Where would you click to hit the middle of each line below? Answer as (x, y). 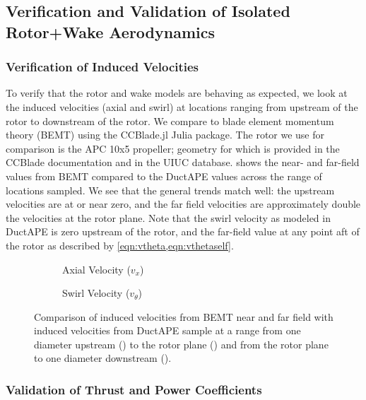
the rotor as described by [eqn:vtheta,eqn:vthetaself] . (120, 245)
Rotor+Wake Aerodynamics (111, 31)
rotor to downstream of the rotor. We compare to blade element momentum (170, 120)
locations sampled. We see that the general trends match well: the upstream (170, 190)
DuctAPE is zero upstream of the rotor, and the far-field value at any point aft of (183, 231)
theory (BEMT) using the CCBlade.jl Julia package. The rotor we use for (165, 135)
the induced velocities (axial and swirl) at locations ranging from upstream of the (182, 106)
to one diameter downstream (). (103, 358)
